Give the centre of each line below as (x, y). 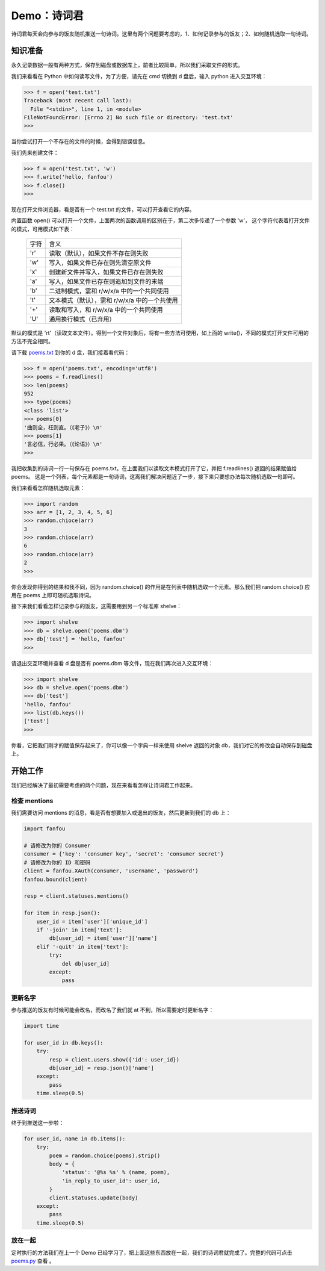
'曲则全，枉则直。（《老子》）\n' (63, 427)
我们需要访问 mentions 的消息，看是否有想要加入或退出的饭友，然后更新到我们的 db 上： (121, 813)
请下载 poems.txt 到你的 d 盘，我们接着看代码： (70, 352)
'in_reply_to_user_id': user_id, (111, 1181)
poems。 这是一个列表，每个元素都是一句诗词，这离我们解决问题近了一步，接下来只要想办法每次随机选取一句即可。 (155, 477)
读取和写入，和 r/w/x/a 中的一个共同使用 (106, 310)
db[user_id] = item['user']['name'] (103, 938)
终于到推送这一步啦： (38, 1122)
